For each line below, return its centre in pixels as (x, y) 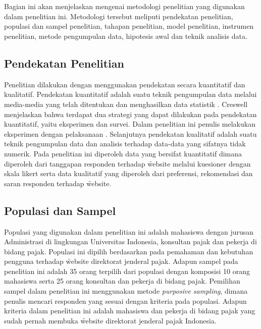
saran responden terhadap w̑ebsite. (58, 183)
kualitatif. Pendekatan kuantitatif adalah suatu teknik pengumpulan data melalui (130, 94)
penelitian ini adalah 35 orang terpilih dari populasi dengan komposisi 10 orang (127, 271)
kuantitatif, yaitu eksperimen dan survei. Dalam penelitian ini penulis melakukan (130, 124)
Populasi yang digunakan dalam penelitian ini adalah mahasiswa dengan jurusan (129, 231)
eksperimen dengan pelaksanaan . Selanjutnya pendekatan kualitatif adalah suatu (130, 133)
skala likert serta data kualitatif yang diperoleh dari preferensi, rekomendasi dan (128, 173)
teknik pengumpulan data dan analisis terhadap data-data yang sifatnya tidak (125, 144)
